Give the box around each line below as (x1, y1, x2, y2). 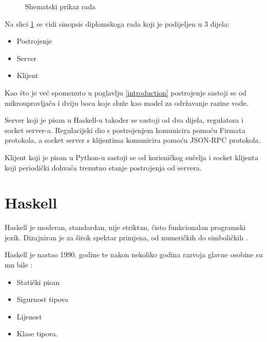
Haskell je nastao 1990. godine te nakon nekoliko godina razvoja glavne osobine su (5, 249, 263, 260)
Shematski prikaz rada (25, 1, 96, 11)
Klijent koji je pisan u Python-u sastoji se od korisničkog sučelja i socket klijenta (5, 151, 258, 162)
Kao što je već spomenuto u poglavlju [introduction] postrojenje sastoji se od (5, 87, 247, 98)
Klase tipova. (16, 328, 58, 339)
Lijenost (16, 311, 42, 321)
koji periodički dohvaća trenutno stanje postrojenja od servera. (5, 162, 202, 173)
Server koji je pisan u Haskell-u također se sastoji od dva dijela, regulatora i (5, 115, 243, 125)
